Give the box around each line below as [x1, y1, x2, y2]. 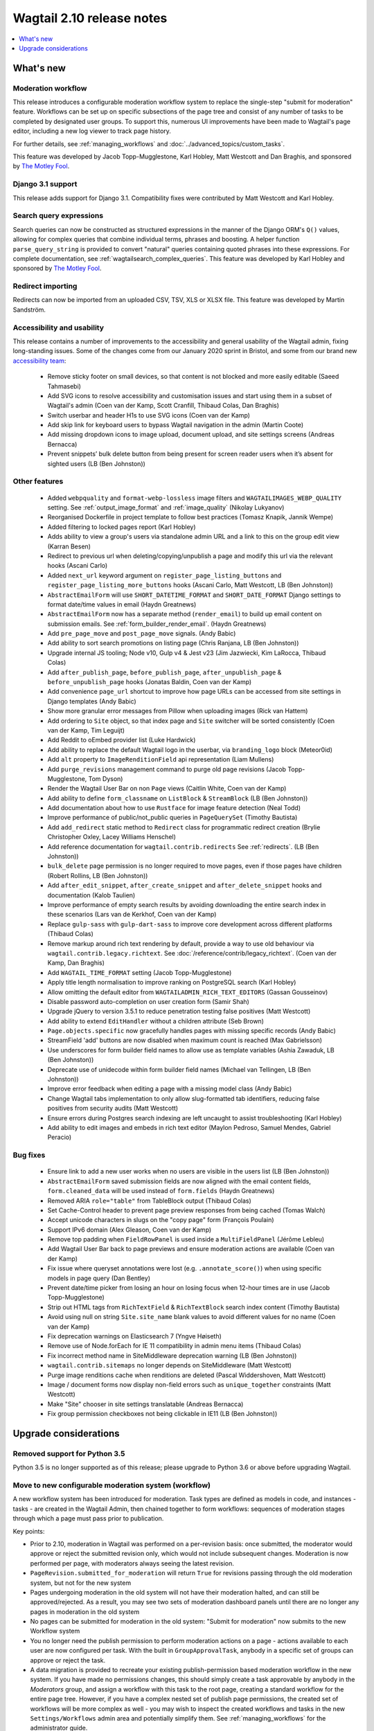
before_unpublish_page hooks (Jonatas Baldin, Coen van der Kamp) [47, 678, 252, 686]
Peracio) [47, 1133, 72, 1142]
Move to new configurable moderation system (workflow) [12, 1480, 211, 1490]
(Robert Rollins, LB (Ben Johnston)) [47, 871, 148, 879]
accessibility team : [12, 357, 66, 365]
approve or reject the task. [30, 1656, 106, 1665]
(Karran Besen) [47, 542, 91, 550]
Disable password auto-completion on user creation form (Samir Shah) [47, 997, 249, 1005]
